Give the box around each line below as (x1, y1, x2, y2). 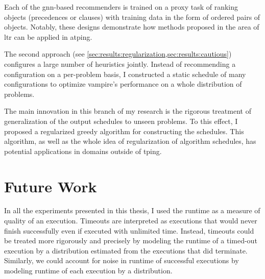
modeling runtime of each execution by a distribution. (4, 265, 173, 275)
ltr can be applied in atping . (4, 31, 92, 42)
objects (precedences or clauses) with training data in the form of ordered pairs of (4, 11, 260, 22)
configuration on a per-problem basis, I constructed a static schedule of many (4, 68, 246, 79)
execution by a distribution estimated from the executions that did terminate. (4, 245, 248, 256)
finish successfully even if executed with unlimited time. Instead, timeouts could (4, 225, 254, 236)
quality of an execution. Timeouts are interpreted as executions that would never (4, 215, 257, 226)
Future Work (4, 175, 97, 196)
